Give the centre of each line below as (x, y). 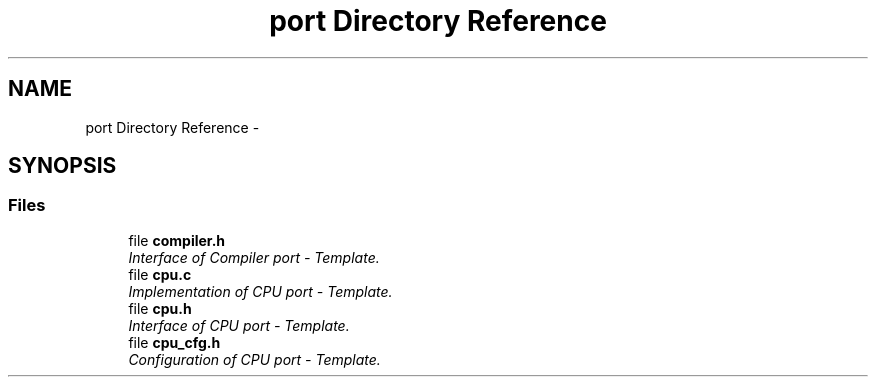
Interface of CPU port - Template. (239, 325)
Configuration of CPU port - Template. (254, 359)
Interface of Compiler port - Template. (254, 257)
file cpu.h (160, 308)
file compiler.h (177, 240)
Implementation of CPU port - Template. (260, 291)
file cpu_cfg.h (174, 342)
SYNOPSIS (62, 166)
